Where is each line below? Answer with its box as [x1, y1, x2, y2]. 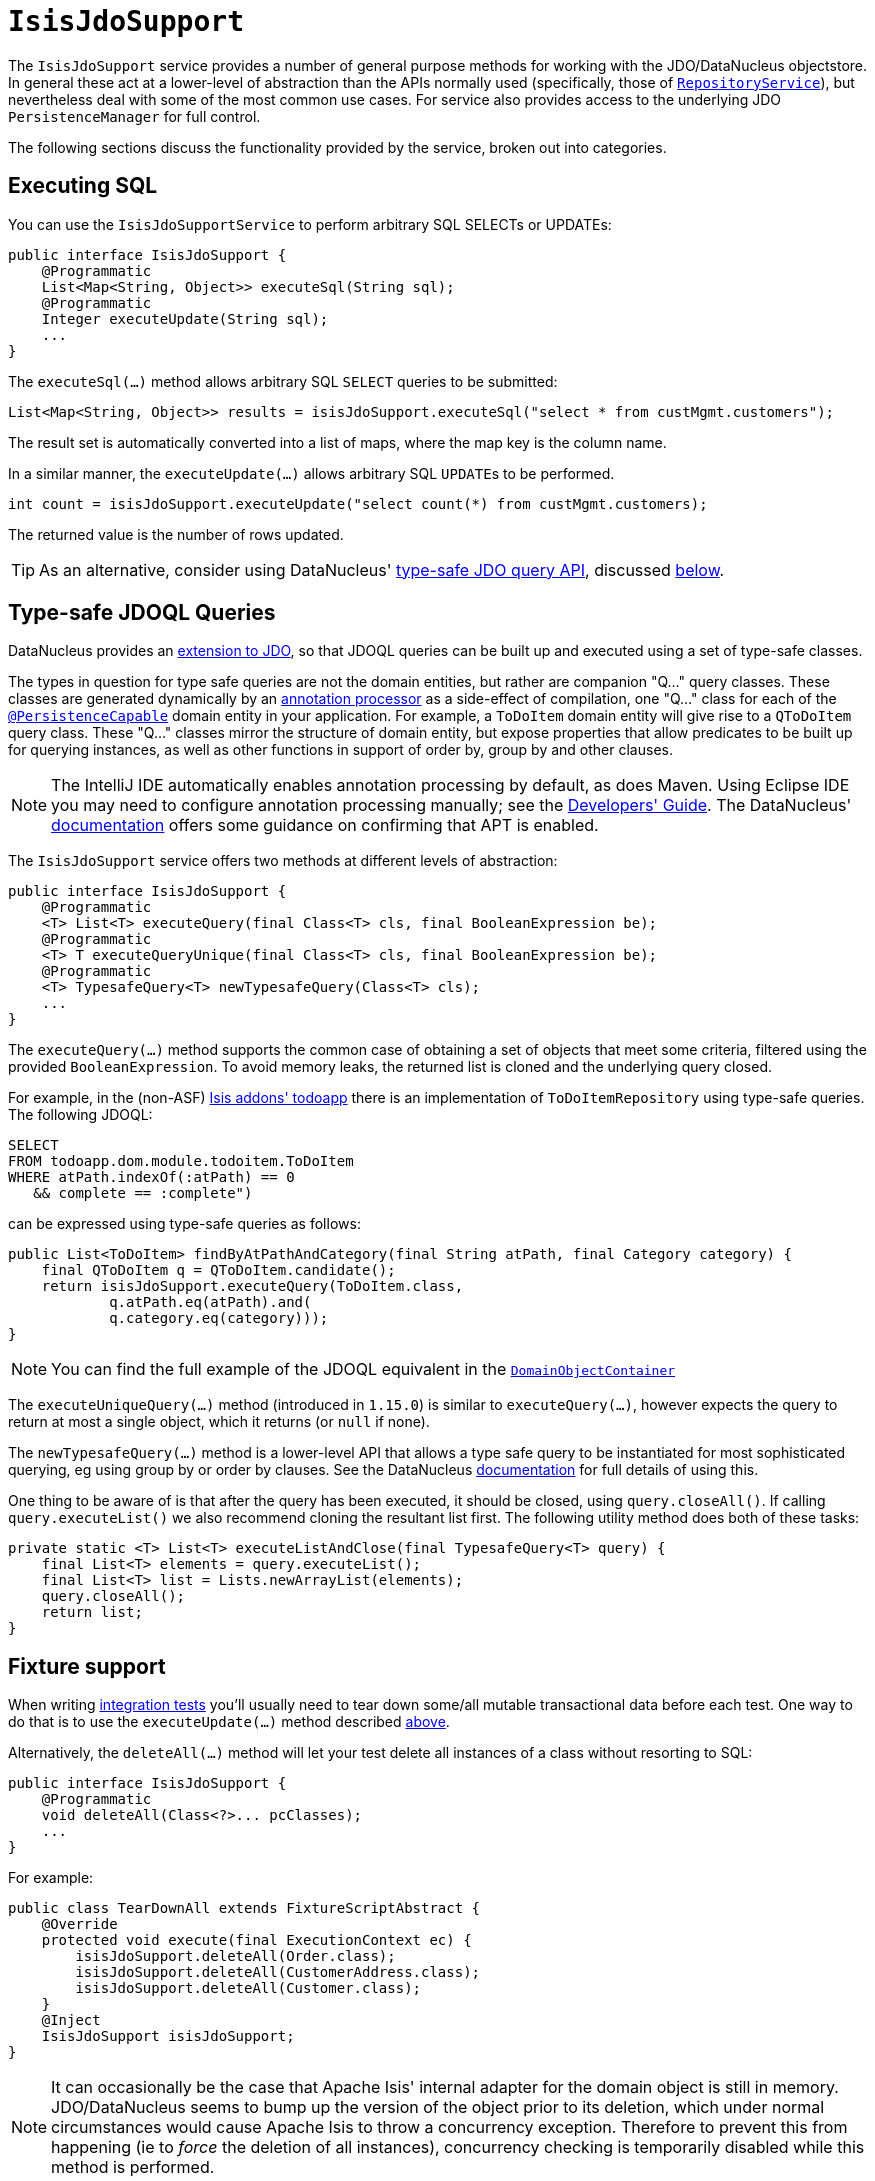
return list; [41, 1604, 143, 1621]
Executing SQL [8, 173, 158, 199]
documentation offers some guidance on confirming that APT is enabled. [51, 815, 599, 836]
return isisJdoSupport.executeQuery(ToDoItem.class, [41, 1278, 464, 1295]
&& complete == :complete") [33, 1185, 253, 1202]
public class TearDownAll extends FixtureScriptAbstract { [8, 1900, 481, 1917]
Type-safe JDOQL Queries [8, 600, 276, 626]
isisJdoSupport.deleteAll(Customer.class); [75, 1980, 422, 1997]
